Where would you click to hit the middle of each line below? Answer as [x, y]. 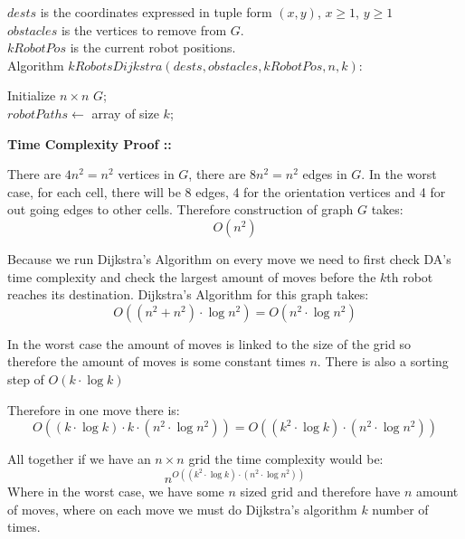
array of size [125, 113]
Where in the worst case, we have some [116, 492]
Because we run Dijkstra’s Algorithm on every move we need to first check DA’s [229, 258]
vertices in [146, 174]
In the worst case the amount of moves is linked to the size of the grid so [209, 343]
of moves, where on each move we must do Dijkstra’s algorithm [182, 509]
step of [26, 378]
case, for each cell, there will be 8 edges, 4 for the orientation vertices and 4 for [227, 191]
